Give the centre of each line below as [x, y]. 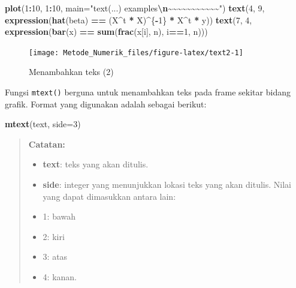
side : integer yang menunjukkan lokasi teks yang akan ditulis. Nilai [167, 184]
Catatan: [47, 144]
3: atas [55, 256]
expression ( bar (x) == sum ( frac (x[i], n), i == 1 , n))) [106, 31]
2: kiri [54, 236]
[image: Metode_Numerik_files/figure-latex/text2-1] [136, 52]
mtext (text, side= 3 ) [43, 124]
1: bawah [59, 216]
